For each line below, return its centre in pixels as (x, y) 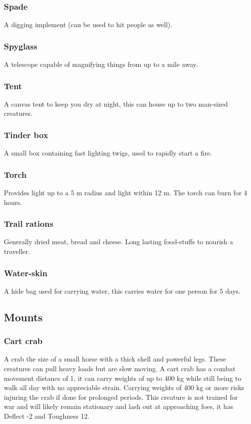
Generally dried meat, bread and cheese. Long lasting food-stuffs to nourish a (118, 242)
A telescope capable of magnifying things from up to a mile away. (101, 64)
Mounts (23, 317)
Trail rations (29, 224)
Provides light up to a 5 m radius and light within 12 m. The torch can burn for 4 (126, 193)
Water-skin (26, 273)
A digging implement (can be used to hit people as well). (88, 24)
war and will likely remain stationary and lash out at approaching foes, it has (119, 406)
